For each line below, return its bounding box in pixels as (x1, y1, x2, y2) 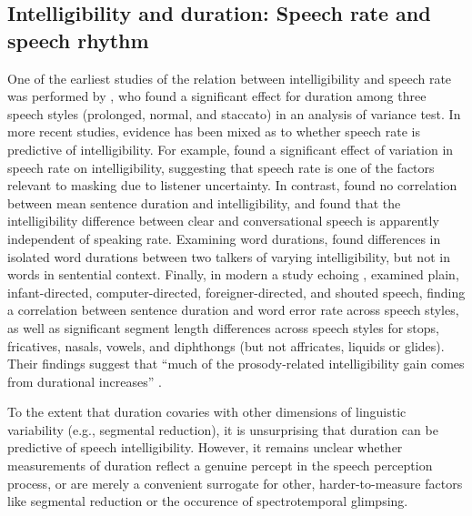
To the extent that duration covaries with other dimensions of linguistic (7, 402, 407, 421)
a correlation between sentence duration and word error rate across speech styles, (7, 300, 459, 319)
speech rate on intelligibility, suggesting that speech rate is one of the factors (7, 157, 435, 177)
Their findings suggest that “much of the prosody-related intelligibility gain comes (7, 354, 465, 373)
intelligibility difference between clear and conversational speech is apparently (7, 211, 439, 230)
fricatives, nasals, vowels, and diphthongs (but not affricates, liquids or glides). (7, 336, 445, 355)
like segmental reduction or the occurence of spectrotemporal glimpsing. (7, 491, 408, 511)
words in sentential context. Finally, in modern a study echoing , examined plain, (7, 265, 459, 284)
